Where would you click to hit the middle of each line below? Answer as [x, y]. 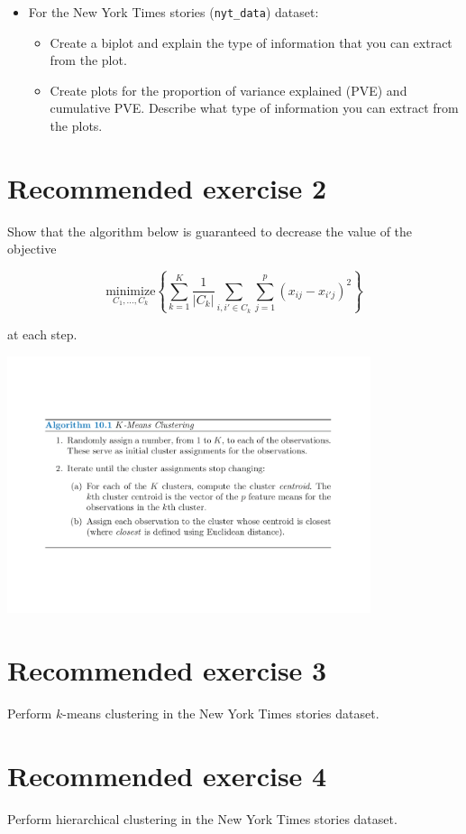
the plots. [76, 126]
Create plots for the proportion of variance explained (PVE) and [228, 90]
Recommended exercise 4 [167, 775]
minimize [131, 291]
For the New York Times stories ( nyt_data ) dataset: [174, 12]
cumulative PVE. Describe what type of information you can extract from [254, 108]
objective [32, 249]
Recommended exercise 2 [167, 187]
